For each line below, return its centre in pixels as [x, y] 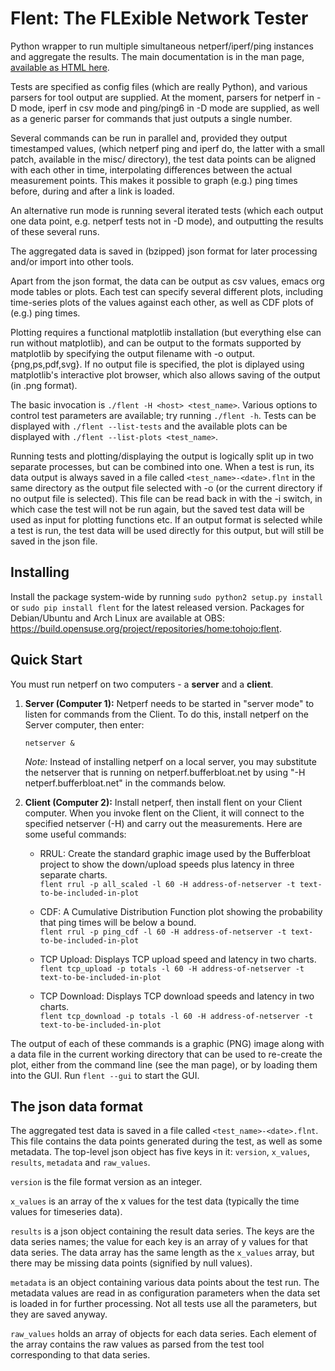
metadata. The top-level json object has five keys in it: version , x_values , [160, 1152]
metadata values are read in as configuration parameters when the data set [165, 1293]
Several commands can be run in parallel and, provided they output [149, 138]
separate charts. [73, 874]
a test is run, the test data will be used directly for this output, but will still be [167, 530]
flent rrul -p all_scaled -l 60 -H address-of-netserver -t [167, 884]
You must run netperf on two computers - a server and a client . [142, 684]
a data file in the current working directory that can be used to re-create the [166, 1054]
